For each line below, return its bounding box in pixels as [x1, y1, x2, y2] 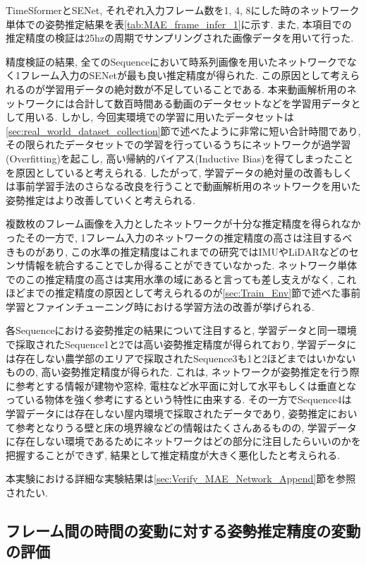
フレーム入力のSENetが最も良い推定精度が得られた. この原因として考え [20, 68, 350, 83]
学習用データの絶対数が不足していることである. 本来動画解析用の [44, 81, 347, 96]
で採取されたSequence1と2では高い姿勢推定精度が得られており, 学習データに [6, 337, 357, 352]
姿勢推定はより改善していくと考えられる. [6, 192, 196, 207]
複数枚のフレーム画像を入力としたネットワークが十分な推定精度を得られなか [6, 216, 361, 231]
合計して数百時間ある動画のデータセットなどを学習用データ [74, 95, 351, 110]
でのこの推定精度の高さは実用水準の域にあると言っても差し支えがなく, [6, 271, 334, 286]
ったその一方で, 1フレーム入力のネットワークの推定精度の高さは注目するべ [6, 230, 353, 244]
